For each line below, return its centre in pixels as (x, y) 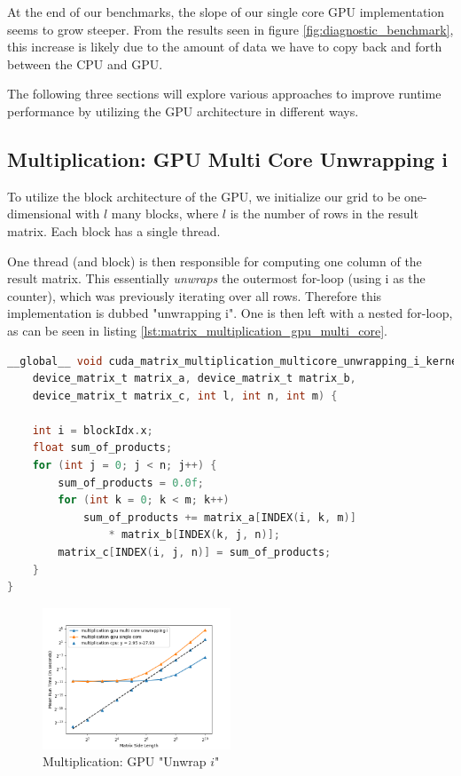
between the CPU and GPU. (85, 63)
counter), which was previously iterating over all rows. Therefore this (195, 295)
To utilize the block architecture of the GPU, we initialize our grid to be (204, 196)
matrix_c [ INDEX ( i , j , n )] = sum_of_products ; (195, 553)
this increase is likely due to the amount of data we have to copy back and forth (225, 47)
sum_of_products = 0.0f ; (131, 483)
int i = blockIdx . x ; (93, 430)
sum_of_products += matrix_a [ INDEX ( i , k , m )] (219, 517)
